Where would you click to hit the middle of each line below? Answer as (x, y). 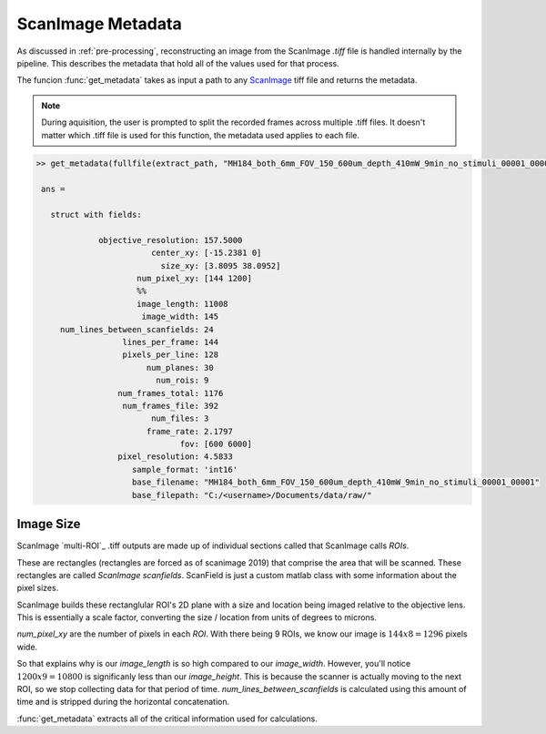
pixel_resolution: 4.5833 (175, 457)
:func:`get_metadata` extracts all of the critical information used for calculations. (167, 719)
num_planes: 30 (180, 367)
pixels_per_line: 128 (170, 355)
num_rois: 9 (182, 381)
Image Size (49, 524)
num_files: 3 (180, 418)
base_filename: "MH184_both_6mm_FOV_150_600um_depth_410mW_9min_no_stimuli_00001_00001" (336, 482)
